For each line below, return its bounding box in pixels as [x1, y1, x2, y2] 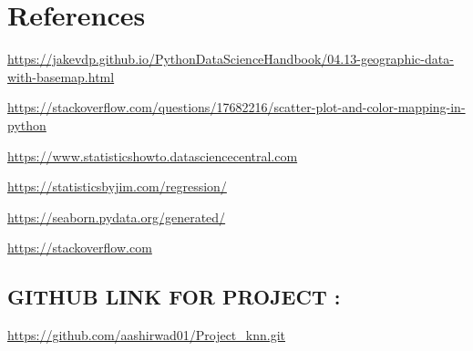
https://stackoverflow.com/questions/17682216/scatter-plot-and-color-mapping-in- [7, 98, 466, 117]
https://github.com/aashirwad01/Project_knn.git [7, 325, 285, 345]
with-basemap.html [7, 67, 115, 86]
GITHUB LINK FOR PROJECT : [7, 283, 341, 311]
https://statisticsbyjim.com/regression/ [7, 177, 227, 196]
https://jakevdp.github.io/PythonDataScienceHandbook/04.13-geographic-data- [7, 49, 454, 68]
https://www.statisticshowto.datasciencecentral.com [7, 146, 298, 165]
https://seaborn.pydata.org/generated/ [7, 207, 226, 226]
